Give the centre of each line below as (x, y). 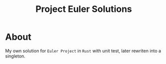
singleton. (15, 56)
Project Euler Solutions (84, 9)
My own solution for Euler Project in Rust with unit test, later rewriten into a (83, 51)
